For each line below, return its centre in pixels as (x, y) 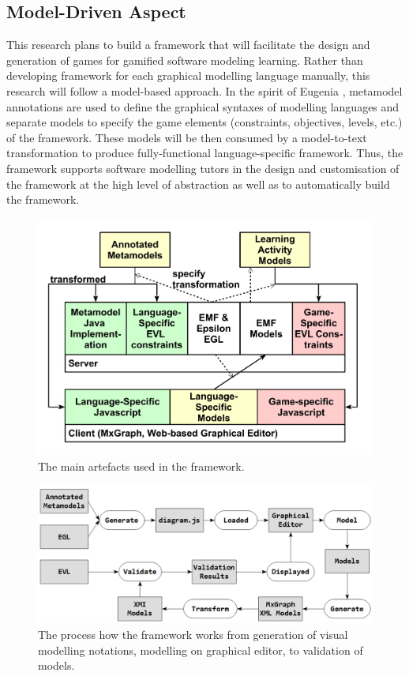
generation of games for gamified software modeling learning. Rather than (185, 60)
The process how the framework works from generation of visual (193, 634)
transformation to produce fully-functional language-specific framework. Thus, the (205, 153)
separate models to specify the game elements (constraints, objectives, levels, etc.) (204, 122)
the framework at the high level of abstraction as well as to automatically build (198, 184)
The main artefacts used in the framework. (141, 466)
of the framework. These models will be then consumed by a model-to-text (187, 137)
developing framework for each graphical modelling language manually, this (188, 75)
